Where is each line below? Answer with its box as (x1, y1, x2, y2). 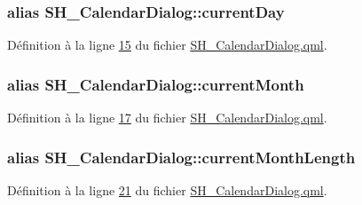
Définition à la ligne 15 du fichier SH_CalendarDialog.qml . (7, 35, 327, 54)
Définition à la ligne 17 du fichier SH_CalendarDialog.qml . (7, 108, 327, 127)
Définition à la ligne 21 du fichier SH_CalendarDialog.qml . (7, 180, 327, 199)
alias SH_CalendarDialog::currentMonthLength (7, 146, 356, 168)
